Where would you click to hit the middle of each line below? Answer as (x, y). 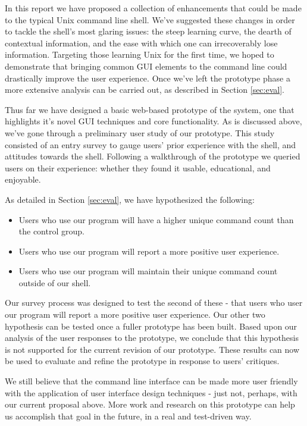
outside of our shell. (55, 282)
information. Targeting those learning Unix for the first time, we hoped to (140, 54)
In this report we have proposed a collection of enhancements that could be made (153, 8)
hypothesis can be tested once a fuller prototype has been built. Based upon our (151, 326)
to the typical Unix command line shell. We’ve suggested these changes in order (150, 19)
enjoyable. (23, 179)
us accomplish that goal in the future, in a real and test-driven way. (128, 416)
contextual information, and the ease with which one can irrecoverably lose (141, 43)
